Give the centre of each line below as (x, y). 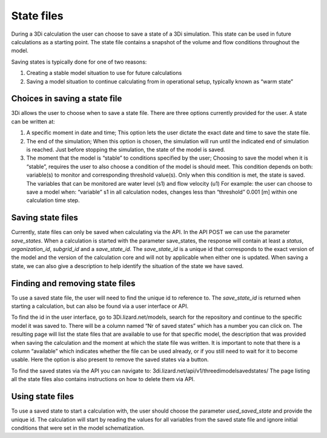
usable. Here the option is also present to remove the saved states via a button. (110, 359)
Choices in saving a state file (67, 99)
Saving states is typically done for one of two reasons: (79, 62)
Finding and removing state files (73, 283)
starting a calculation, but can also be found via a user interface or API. (100, 306)
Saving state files (45, 218)
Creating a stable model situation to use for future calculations (104, 73)
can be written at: (33, 122)
